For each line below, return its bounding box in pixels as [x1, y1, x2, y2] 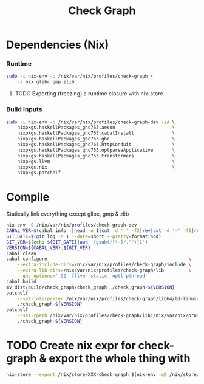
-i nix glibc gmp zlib [17, 79, 75, 85]
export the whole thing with [49, 352, 191, 365]
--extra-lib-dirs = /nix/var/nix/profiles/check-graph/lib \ [17, 267, 191, 273]
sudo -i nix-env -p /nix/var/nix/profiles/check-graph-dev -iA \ [6, 119, 175, 125]
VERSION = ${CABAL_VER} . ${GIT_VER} [6, 244, 91, 251]
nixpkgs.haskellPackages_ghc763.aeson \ [17, 125, 175, 131]
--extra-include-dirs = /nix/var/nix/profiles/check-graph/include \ [17, 262, 191, 268]
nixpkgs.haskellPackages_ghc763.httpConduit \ [17, 142, 175, 148]
